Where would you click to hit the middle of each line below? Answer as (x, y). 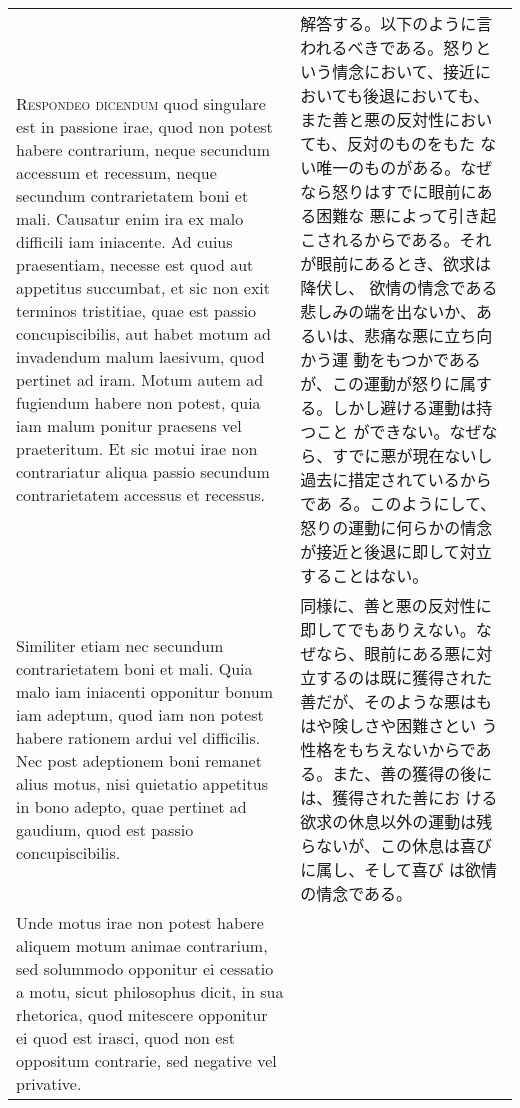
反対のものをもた (410, 143)
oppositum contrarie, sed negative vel (146, 1060)
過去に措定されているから (396, 479)
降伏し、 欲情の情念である (399, 287)
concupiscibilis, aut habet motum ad (143, 333)
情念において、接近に (411, 71)
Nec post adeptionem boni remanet (139, 760)
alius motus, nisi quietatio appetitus (142, 783)
